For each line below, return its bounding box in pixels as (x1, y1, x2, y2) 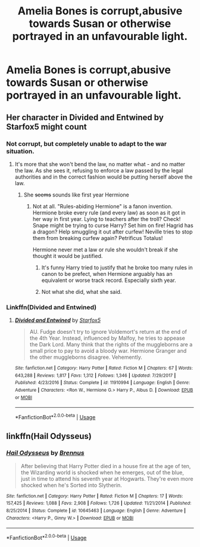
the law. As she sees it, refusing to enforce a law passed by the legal (14, 167, 183, 174)
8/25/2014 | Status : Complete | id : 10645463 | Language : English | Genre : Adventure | (6, 508, 186, 514)
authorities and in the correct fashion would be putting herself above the (14, 173, 193, 180)
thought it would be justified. (32, 252, 103, 259)
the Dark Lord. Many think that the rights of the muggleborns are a (29, 341, 193, 348)
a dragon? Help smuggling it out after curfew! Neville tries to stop (32, 228, 193, 235)
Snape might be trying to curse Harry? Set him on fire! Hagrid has (32, 222, 193, 229)
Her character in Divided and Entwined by (6, 112, 164, 122)
